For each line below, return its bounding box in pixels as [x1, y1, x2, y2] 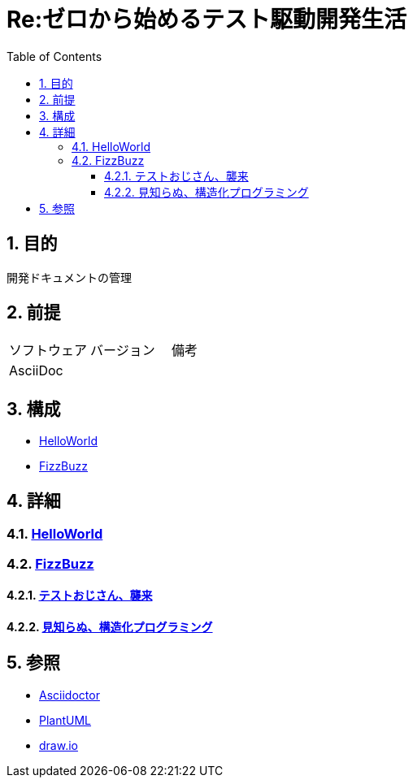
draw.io [39, 738, 78, 752]
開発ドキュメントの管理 [7, 270, 132, 284]
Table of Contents [7, 49, 102, 63]
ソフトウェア [9, 342, 88, 359]
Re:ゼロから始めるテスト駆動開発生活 [7, 6, 407, 33]
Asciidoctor [39, 687, 100, 702]
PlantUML [39, 713, 92, 727]
